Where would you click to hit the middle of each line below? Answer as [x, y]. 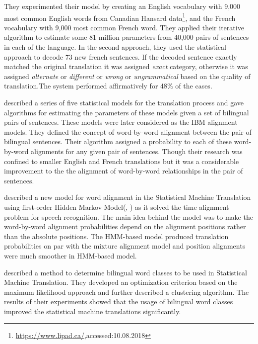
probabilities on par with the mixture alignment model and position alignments [125, 246]
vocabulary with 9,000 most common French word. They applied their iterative [124, 27]
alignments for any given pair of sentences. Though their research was [137, 151]
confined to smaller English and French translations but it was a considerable [122, 161]
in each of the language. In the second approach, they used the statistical [115, 47]
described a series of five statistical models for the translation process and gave [124, 102]
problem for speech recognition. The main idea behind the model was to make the [129, 216]
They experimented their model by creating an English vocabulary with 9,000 [122, 6]
